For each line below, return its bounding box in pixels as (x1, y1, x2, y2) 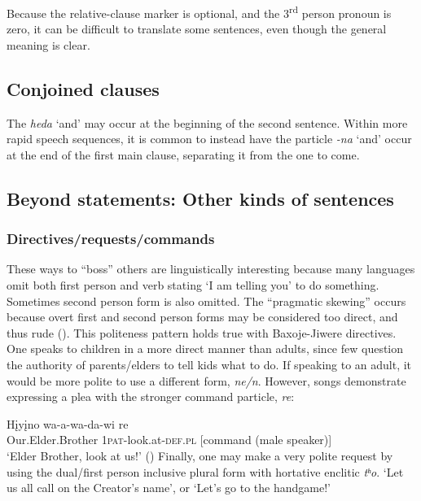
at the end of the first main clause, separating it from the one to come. (7, 146, 360, 163)
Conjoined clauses (7, 76, 160, 101)
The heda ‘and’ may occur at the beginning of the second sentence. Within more (7, 114, 408, 131)
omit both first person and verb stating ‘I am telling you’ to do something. (7, 277, 379, 294)
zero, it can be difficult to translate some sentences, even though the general (7, 20, 387, 37)
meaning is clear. (7, 36, 90, 53)
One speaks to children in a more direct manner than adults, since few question (7, 340, 404, 357)
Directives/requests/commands (7, 229, 215, 249)
